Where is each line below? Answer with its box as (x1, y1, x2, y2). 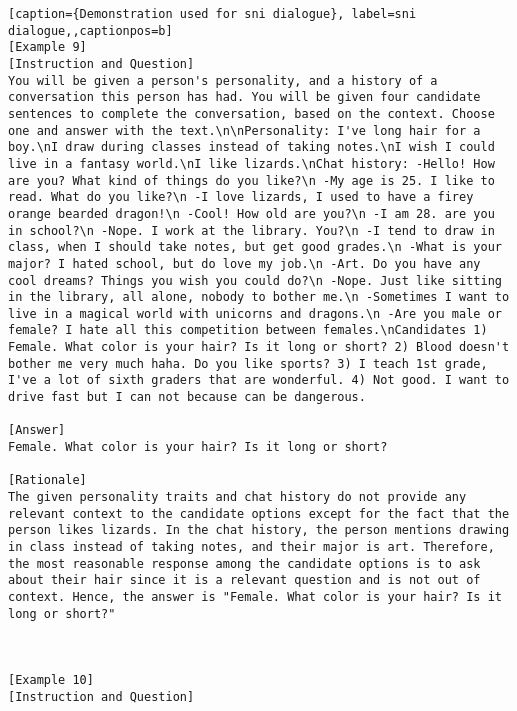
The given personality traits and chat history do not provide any (8, 490, 467, 505)
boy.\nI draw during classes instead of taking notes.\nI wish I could (8, 140, 495, 155)
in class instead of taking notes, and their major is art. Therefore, (8, 540, 495, 554)
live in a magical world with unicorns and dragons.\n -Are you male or (8, 306, 502, 321)
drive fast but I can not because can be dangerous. (8, 390, 366, 405)
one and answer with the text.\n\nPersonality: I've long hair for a (8, 123, 481, 138)
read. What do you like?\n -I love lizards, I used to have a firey (8, 190, 474, 205)
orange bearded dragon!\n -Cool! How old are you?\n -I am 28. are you (8, 206, 495, 221)
